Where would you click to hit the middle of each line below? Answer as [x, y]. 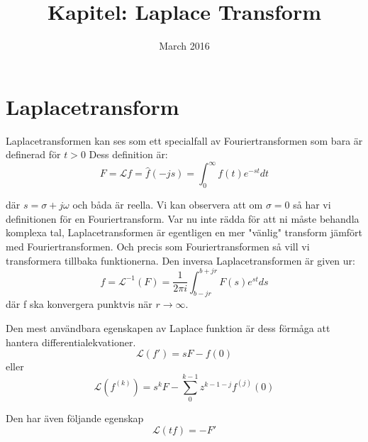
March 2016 [184, 46]
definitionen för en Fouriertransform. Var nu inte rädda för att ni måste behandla [183, 218]
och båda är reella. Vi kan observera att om [168, 205]
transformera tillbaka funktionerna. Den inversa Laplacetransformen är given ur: [180, 260]
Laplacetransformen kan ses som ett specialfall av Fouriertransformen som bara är [184, 140]
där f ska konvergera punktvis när [79, 304]
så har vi [312, 205]
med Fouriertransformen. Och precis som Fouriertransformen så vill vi [158, 246]
